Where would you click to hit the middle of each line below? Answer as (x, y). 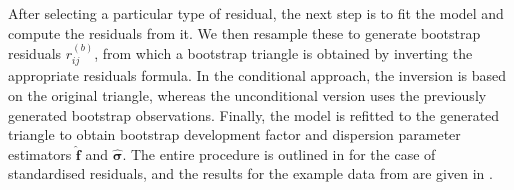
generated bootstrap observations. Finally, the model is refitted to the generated (254, 114)
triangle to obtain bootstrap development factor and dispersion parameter (234, 134)
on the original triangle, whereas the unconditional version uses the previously (247, 95)
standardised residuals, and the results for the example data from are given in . (250, 173)
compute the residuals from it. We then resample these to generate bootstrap (244, 32)
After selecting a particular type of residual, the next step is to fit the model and (256, 13)
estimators (40, 153)
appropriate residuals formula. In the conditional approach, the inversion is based (257, 75)
